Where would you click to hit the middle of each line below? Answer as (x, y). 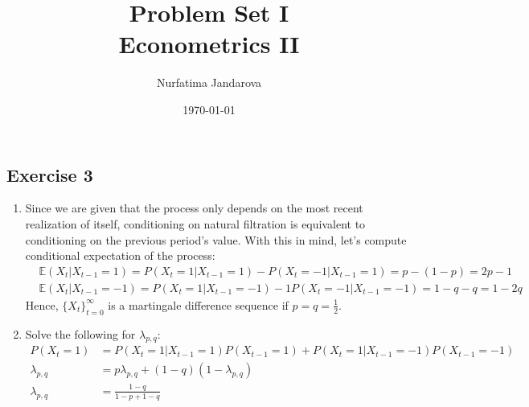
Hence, (42, 304)
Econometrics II (209, 44)
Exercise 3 (50, 174)
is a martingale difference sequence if (198, 304)
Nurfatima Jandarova (209, 82)
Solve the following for (80, 333)
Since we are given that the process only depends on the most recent (194, 208)
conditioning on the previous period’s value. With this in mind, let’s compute (216, 239)
